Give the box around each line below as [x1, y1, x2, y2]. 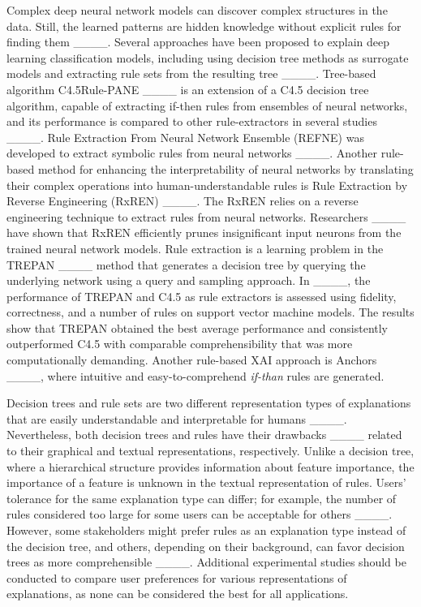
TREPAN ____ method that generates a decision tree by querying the [6, 256, 366, 273]
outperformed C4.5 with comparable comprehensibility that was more [6, 335, 353, 352]
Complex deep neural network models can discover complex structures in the [6, 2, 388, 18]
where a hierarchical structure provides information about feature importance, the [6, 458, 415, 475]
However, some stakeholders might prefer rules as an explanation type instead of [6, 522, 406, 538]
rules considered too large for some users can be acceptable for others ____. [6, 506, 393, 523]
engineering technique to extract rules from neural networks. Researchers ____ [6, 208, 406, 225]
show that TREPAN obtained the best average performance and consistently [6, 319, 389, 336]
